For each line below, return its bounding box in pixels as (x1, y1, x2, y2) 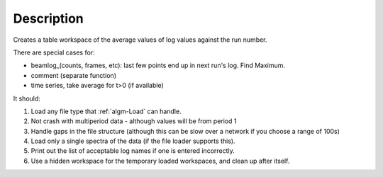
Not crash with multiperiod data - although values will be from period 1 (30, 117, 237, 125)
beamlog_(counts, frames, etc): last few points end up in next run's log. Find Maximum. (30, 61, 286, 70)
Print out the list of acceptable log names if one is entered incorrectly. (30, 147, 235, 155)
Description (13, 11, 84, 26)
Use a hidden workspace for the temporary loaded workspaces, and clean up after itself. (30, 156, 290, 165)
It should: (13, 94, 40, 103)
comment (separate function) (30, 71, 117, 79)
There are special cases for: (13, 48, 95, 57)
